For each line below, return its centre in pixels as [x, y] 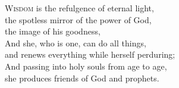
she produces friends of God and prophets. [82, 78]
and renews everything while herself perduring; [90, 54]
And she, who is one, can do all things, [76, 43]
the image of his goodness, [53, 31]
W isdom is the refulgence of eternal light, [79, 8]
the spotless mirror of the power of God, [78, 19]
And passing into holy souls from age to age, [86, 66]
